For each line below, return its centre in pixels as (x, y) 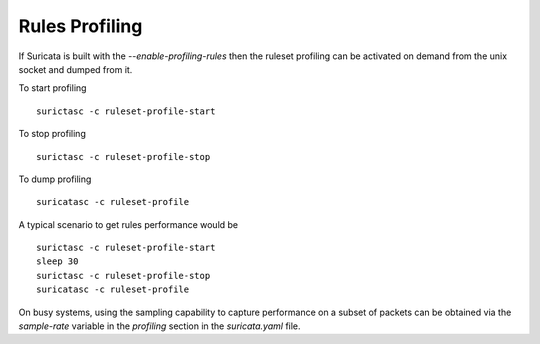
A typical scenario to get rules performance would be (128, 224)
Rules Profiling (80, 26)
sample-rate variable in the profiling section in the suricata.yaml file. (159, 326)
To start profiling (52, 88)
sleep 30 (57, 261)
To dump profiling (55, 179)
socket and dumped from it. (75, 69)
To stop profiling (52, 134)
